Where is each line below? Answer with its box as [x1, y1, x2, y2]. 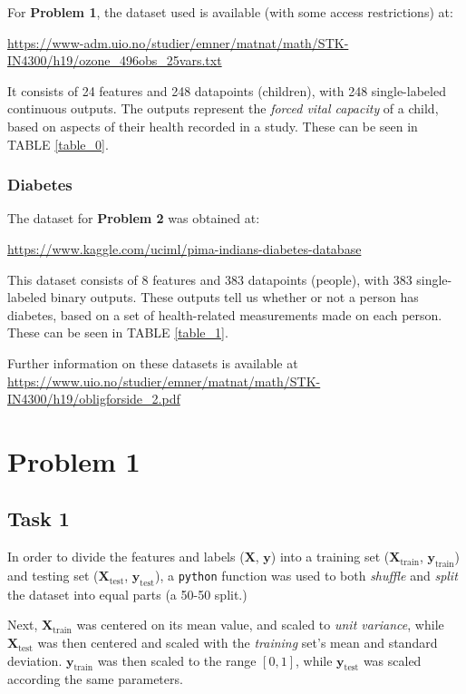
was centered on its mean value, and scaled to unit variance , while [76, 615, 444, 634]
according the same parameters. [7, 670, 183, 689]
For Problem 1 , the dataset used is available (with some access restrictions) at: [7, 3, 453, 21]
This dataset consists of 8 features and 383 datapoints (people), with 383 [7, 269, 413, 288]
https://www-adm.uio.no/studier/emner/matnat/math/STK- [7, 33, 349, 52]
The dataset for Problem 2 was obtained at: [7, 209, 260, 228]
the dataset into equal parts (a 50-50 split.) [7, 584, 248, 603]
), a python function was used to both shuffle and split [154, 566, 458, 585]
